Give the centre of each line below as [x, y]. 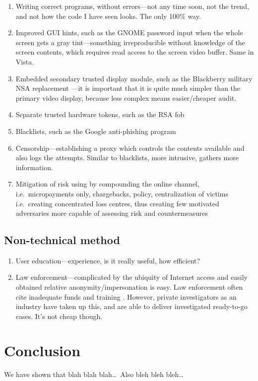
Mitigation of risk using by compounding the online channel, [107, 184]
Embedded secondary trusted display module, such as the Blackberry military [134, 78]
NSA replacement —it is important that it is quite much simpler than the [128, 88]
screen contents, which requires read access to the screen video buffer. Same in [135, 52]
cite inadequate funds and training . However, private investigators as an [126, 296]
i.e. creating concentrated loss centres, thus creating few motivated [117, 203]
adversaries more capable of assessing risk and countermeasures [112, 213]
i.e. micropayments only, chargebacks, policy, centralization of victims [122, 193]
